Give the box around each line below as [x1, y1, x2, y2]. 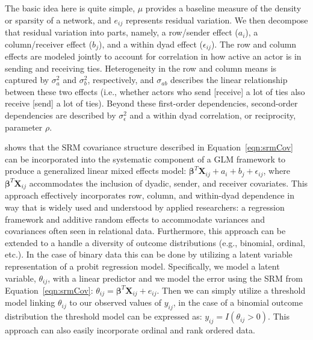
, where [263, 164, 290, 177]
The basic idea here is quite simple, [5, 2, 135, 14]
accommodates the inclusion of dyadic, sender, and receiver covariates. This [29, 176, 308, 189]
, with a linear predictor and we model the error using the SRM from [48, 271, 303, 284]
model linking [5, 296, 55, 309]
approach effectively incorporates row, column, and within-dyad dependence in [5, 189, 294, 202]
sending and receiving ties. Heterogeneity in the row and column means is [5, 61, 277, 74]
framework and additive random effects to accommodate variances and [5, 212, 265, 225]
